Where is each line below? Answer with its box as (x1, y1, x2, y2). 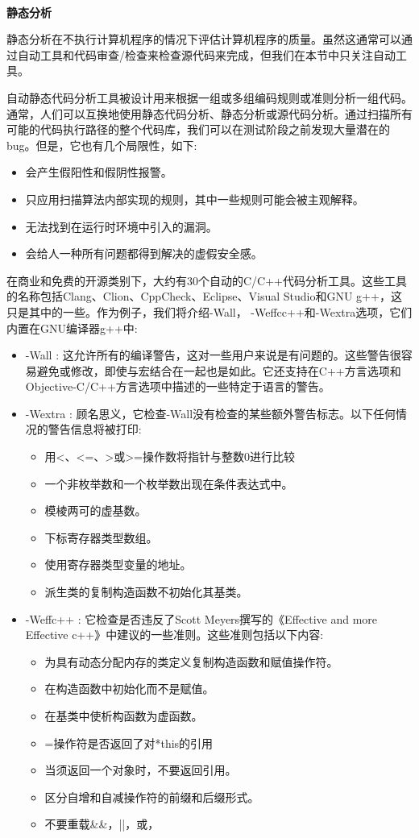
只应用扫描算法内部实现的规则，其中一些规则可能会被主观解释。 (25, 190, 364, 207)
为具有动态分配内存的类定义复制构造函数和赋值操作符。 (44, 653, 338, 670)
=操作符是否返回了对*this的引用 (44, 734, 214, 751)
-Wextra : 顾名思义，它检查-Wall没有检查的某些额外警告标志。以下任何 (25, 404, 396, 421)
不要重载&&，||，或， (44, 815, 160, 832)
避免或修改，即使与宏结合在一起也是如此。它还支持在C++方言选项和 (36, 362, 401, 379)
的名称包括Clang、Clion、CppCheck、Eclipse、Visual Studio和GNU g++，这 (6, 288, 402, 305)
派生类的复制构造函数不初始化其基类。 (44, 583, 248, 600)
